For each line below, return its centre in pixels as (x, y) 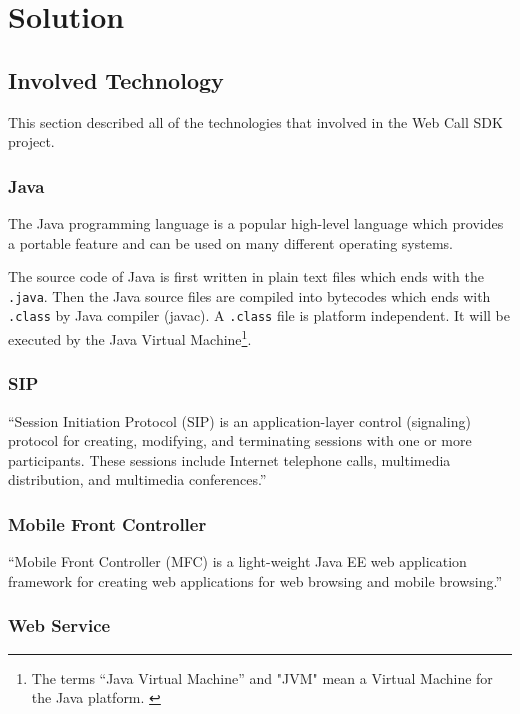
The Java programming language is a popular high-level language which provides (256, 222)
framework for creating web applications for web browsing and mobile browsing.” (255, 580)
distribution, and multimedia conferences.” (137, 479)
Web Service (59, 625)
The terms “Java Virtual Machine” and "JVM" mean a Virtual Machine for (262, 677)
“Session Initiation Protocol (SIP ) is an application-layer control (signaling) (239, 420)
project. (31, 141)
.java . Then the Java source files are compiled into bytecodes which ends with (249, 295)
